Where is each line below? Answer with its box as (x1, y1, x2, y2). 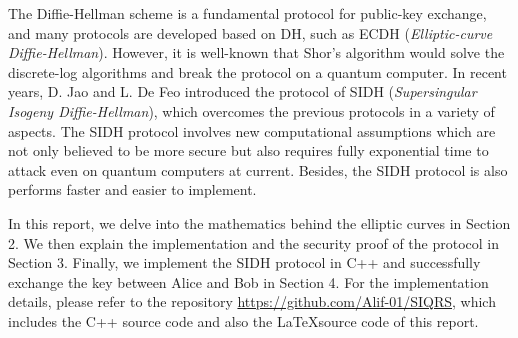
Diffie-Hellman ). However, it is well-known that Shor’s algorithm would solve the (8, 42, 505, 63)
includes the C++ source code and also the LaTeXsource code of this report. (8, 310, 479, 331)
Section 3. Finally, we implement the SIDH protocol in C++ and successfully (8, 252, 481, 273)
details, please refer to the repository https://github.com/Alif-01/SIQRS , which (8, 291, 496, 312)
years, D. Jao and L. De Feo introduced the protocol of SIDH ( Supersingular (8, 81, 477, 102)
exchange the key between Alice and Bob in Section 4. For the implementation (8, 271, 489, 292)
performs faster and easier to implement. (8, 179, 257, 200)
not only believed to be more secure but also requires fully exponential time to (8, 140, 489, 161)
